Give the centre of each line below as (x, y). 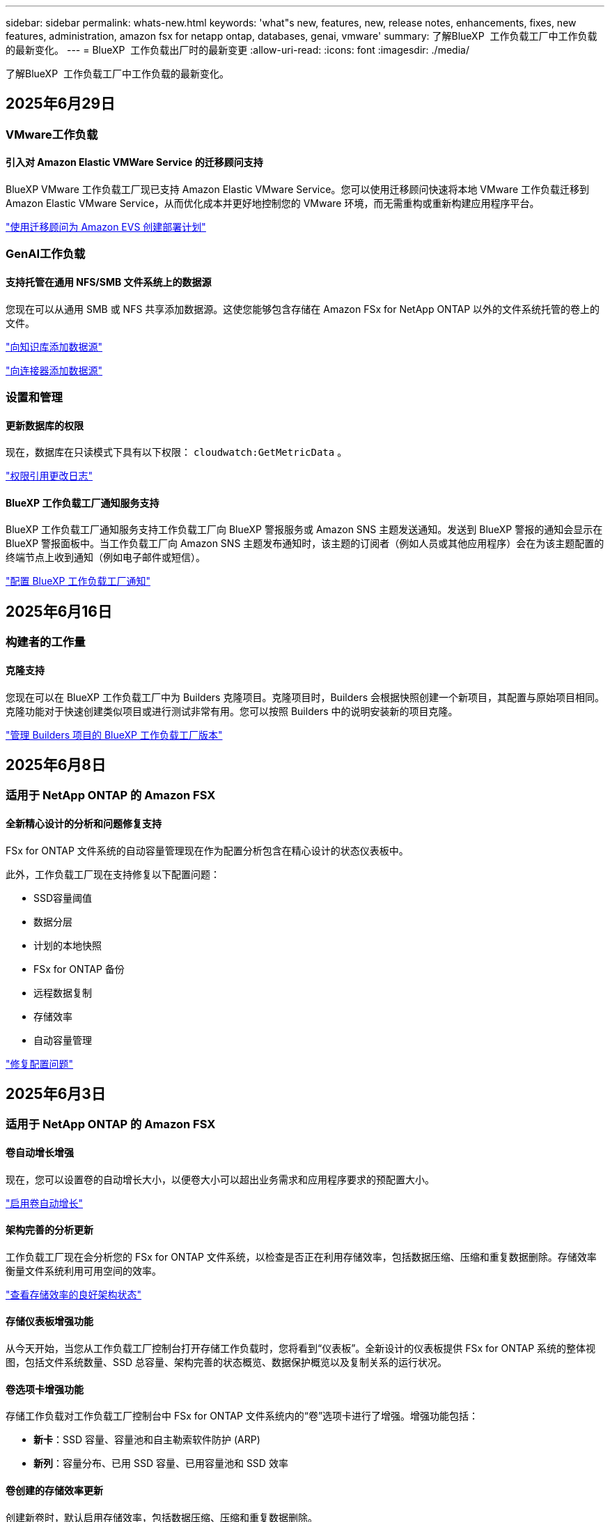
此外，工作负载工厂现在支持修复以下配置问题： (113, 874)
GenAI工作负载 (46, 254)
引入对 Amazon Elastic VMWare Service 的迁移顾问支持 (134, 162)
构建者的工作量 (46, 642)
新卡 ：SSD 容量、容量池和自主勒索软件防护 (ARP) (147, 1440)
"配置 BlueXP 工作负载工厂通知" (78, 581)
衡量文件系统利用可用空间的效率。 (84, 1270)
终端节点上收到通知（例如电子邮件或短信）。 (105, 558)
